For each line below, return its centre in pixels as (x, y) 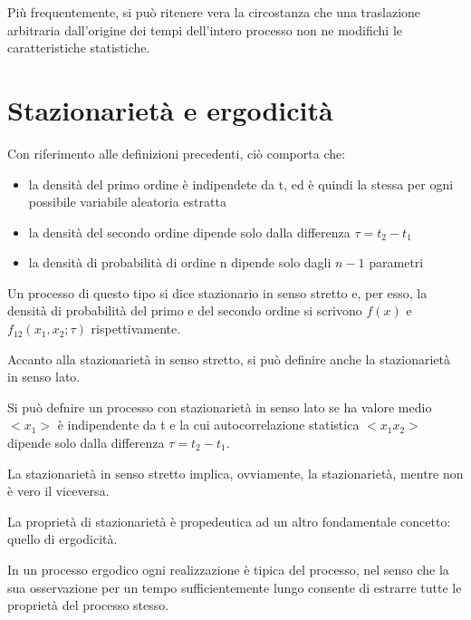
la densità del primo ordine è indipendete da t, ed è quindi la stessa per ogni (241, 184)
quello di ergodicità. (62, 539)
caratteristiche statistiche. (79, 48)
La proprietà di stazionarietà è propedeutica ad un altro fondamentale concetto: (229, 521)
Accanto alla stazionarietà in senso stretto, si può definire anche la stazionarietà (229, 358)
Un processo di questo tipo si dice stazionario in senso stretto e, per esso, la (217, 292)
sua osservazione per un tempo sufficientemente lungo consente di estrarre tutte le (235, 587)
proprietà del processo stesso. (88, 605)
